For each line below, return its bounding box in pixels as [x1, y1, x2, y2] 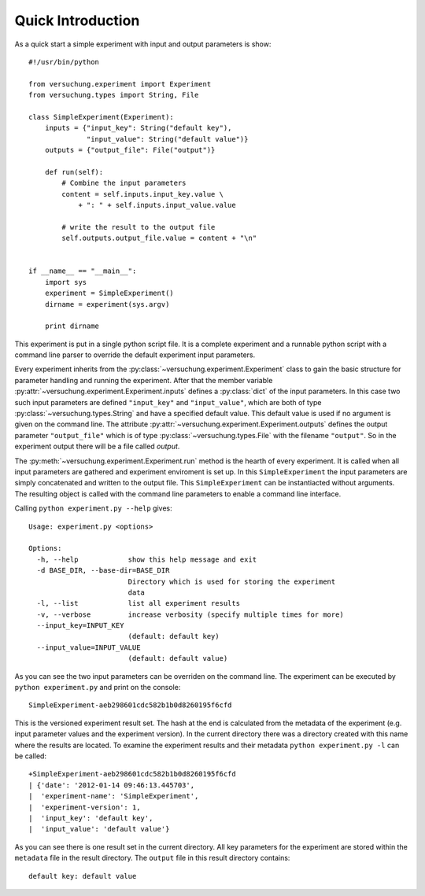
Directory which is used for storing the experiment [128, 577, 336, 586]
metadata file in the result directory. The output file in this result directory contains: [14, 854, 290, 863]
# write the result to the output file [61, 223, 216, 231]
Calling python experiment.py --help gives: [14, 503, 172, 513]
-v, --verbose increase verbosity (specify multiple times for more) [36, 610, 344, 619]
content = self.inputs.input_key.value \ [61, 190, 224, 198]
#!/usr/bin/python [28, 57, 100, 66]
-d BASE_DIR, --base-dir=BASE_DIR [36, 566, 170, 575]
